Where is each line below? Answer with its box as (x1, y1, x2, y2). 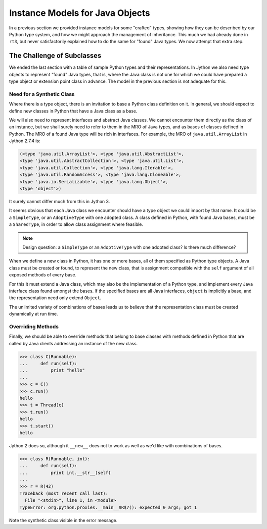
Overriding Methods (9, 323, 59, 330)
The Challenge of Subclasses (9, 52, 101, 60)
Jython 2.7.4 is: (9, 138, 41, 144)
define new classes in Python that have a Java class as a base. (9, 108, 137, 114)
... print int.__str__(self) (19, 470, 111, 476)
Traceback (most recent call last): (19, 490, 109, 496)
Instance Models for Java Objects (9, 7, 150, 18)
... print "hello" (19, 368, 85, 373)
